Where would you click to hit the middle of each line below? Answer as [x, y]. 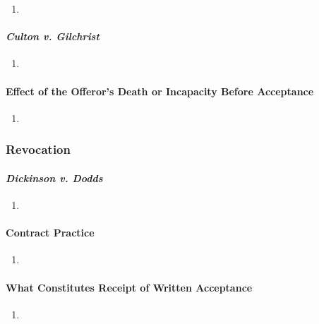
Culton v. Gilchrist [53, 36]
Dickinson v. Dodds [54, 178]
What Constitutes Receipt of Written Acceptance [129, 287]
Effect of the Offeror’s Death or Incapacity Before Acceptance [160, 91]
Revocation [38, 149]
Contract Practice [50, 233]
